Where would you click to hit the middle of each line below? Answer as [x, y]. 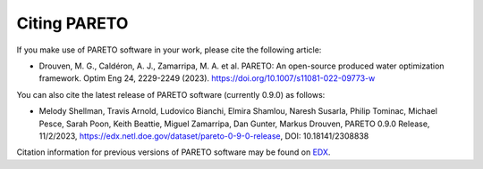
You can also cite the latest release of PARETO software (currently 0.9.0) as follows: [171, 94]
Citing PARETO [72, 23]
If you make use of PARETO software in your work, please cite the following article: [169, 50]
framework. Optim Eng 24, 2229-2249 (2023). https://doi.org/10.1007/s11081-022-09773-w [207, 78]
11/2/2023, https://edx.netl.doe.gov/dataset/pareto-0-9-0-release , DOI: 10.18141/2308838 [204, 136]
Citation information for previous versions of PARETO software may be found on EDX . [174, 152]
